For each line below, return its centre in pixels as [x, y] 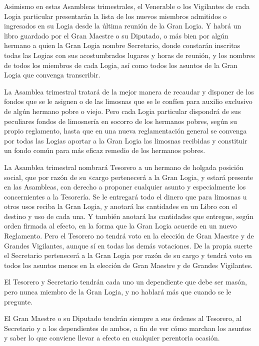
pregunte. [18, 301]
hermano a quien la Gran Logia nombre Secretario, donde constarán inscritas [122, 45]
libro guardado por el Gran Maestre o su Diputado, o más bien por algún [116, 35]
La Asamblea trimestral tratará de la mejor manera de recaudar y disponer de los [129, 91]
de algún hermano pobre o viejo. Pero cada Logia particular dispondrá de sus [122, 111]
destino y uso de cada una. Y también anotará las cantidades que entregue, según [129, 216]
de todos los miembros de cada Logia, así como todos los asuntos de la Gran [121, 65]
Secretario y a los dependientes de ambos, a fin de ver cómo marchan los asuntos [128, 328]
